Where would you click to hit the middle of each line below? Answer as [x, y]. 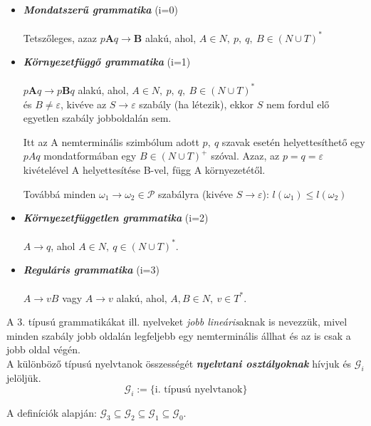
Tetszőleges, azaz [60, 37]
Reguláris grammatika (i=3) [91, 270]
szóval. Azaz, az [245, 156]
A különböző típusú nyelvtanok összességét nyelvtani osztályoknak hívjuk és [179, 363]
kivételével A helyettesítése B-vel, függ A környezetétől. [144, 169]
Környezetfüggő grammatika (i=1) [107, 62]
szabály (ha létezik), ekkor [197, 104]
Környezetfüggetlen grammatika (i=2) [116, 218]
